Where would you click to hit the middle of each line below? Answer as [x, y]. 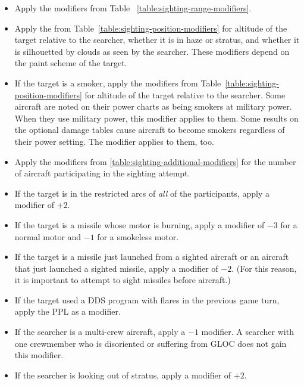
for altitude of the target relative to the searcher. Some [185, 94]
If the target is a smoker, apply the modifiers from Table [118, 83]
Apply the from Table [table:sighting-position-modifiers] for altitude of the [151, 28]
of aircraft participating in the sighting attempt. [102, 173]
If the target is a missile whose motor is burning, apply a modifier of [140, 224]
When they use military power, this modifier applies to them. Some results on [156, 118]
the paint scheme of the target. [71, 63]
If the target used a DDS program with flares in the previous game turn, [147, 299]
